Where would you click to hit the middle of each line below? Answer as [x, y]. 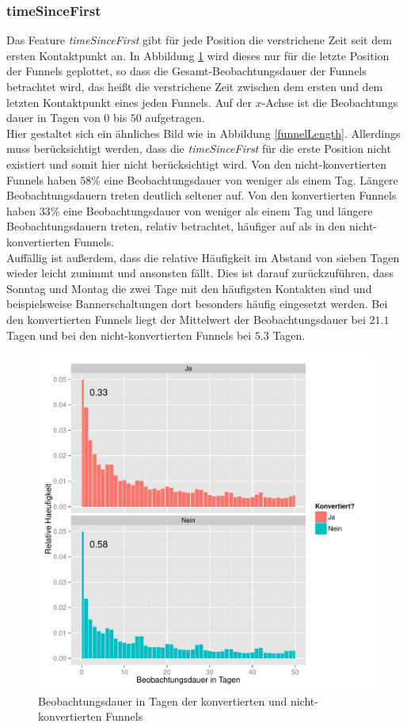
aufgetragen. [175, 118]
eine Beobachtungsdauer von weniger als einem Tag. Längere [251, 179]
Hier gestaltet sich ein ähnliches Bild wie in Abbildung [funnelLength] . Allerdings [203, 133]
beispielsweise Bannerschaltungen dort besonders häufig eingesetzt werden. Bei [197, 304]
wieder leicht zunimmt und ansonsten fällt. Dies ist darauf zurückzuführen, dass [200, 273]
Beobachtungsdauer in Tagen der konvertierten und [163, 700]
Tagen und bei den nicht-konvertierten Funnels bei [129, 335]
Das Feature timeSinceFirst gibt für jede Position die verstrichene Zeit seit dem [199, 40]
